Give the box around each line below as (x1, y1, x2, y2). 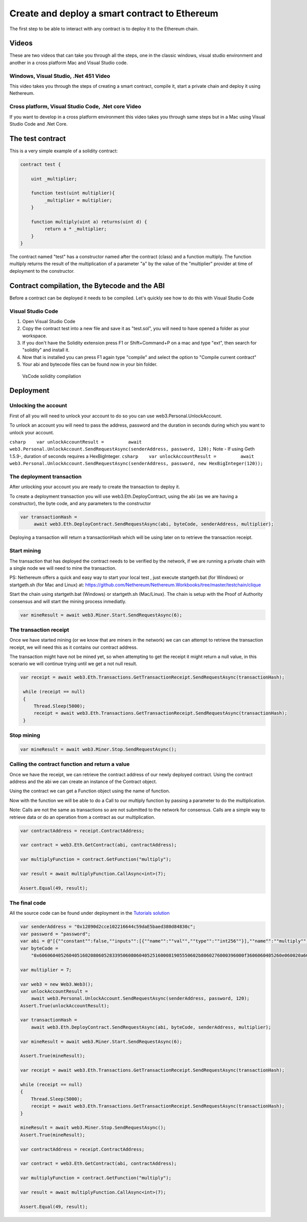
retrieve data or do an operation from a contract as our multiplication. (9, 814, 156, 820)
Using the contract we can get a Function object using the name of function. (9, 788, 170, 794)
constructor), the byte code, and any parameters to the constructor (9, 500, 151, 507)
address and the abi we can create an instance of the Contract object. (9, 778, 157, 785)
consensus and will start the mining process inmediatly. (9, 598, 126, 605)
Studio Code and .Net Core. (9, 121, 68, 127)
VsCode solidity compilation (22, 373, 81, 379)
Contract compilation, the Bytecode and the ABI (9, 281, 165, 290)
